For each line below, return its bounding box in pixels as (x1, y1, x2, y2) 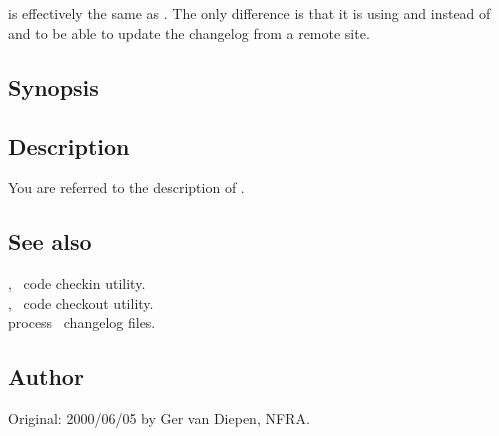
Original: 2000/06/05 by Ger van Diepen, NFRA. (8, 408, 310, 429)
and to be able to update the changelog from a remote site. (8, 22, 370, 43)
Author (8, 361, 84, 392)
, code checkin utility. (8, 273, 146, 294)
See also (8, 226, 92, 257)
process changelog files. (8, 312, 156, 333)
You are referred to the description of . (8, 177, 245, 198)
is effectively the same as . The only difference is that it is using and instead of (8, 3, 491, 24)
